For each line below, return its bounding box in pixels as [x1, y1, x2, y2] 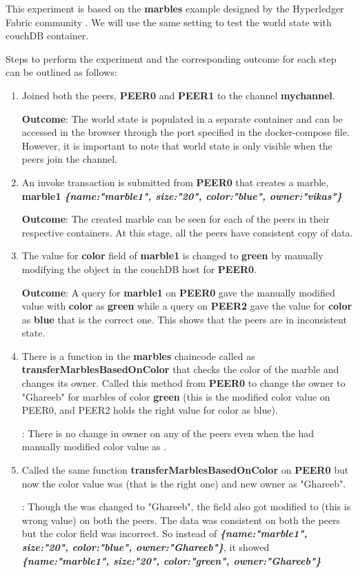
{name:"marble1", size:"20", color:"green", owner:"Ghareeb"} [21, 553, 321, 567]
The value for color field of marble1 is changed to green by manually [21, 248, 324, 263]
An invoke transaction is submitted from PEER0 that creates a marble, [21, 174, 329, 189]
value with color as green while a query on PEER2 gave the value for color [21, 299, 352, 313]
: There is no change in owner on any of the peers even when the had [21, 425, 315, 440]
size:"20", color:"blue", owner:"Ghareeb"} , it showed [21, 540, 270, 554]
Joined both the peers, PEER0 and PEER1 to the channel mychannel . [21, 88, 335, 102]
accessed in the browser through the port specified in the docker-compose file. [21, 125, 350, 139]
